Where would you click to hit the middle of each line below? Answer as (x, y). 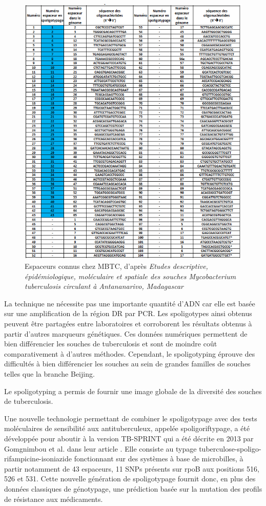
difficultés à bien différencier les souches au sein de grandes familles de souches (127, 364)
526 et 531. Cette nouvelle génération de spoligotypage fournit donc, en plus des (130, 479)
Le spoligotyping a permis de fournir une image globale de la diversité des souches (133, 391)
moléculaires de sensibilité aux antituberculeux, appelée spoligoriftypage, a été (127, 428)
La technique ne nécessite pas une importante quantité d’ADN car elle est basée (130, 303)
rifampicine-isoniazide (38, 459)
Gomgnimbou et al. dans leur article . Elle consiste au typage (100, 448)
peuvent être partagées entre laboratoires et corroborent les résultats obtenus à (128, 324)
